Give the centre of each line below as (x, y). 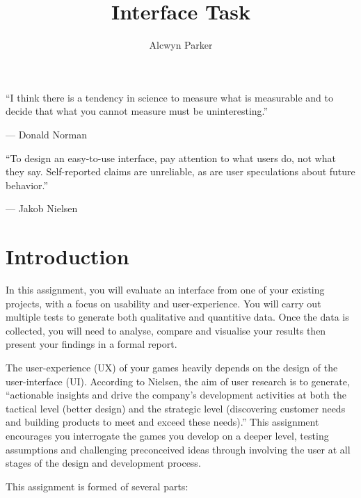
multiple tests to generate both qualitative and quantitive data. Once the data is (177, 317)
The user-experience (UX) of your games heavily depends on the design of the (172, 367)
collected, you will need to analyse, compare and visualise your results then (166, 330)
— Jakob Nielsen (42, 208)
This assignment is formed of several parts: (97, 486)
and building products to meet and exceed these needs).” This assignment (162, 422)
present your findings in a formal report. (91, 344)
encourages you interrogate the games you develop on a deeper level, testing (167, 435)
